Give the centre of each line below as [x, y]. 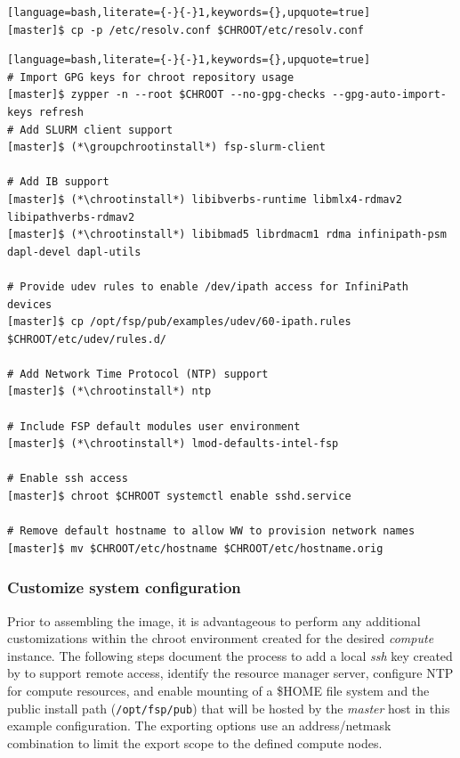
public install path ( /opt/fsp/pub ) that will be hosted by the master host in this [229, 708]
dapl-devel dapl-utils [74, 252]
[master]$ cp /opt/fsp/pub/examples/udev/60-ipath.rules [179, 322]
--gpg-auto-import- [389, 95]
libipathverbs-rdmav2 [71, 217]
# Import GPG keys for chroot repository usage [151, 77]
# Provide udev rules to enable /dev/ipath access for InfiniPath [208, 286]
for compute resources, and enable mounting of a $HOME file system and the [218, 690]
